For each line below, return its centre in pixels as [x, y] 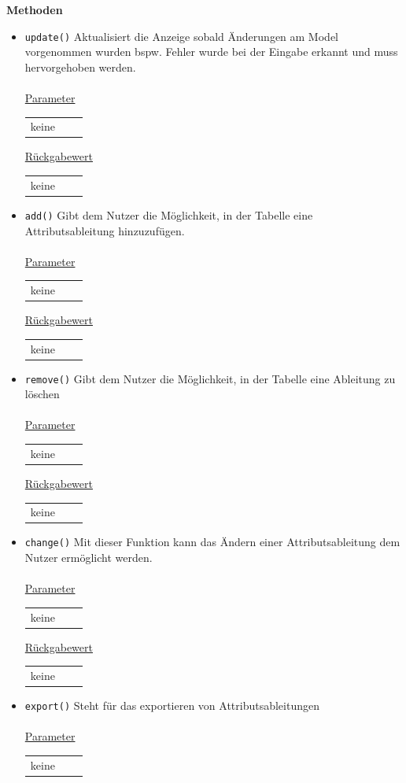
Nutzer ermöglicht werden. [89, 557]
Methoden [35, 9]
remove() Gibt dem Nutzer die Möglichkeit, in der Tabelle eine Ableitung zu [210, 378]
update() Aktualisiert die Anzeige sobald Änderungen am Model [181, 36]
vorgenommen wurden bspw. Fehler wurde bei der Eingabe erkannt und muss [211, 52]
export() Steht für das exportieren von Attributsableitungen [172, 705]
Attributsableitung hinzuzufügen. [105, 230]
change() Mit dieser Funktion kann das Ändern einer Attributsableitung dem [212, 542]
